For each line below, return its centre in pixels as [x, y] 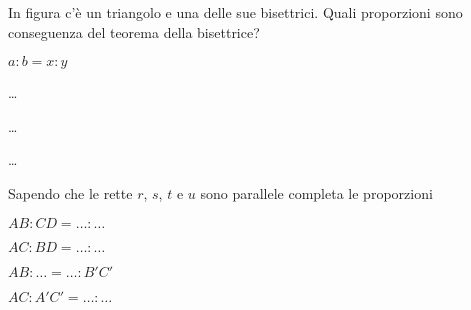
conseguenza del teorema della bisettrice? [134, 31]
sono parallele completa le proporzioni [316, 192]
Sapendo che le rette [70, 192]
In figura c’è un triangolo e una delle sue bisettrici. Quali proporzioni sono [235, 12]
